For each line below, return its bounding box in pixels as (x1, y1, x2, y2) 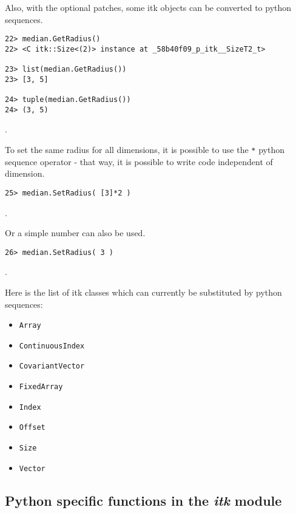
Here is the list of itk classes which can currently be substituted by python (5, 285, 282, 298)
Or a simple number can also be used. (5, 226, 146, 239)
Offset (19, 423, 45, 432)
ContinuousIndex (19, 341, 85, 350)
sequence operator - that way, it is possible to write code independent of (5, 155, 273, 168)
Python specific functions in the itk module (5, 491, 282, 509)
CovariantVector (19, 362, 85, 371)
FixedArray (19, 382, 63, 392)
